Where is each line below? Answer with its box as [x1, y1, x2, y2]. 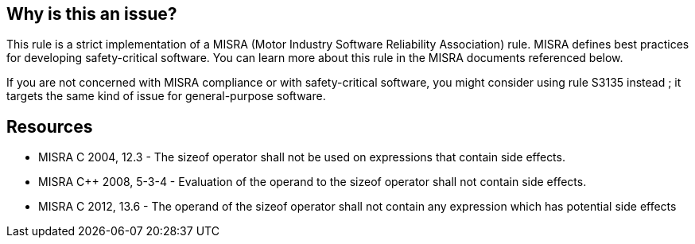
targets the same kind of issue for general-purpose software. [6, 89, 326, 103]
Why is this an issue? [6, 4, 177, 24]
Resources [6, 116, 93, 137]
